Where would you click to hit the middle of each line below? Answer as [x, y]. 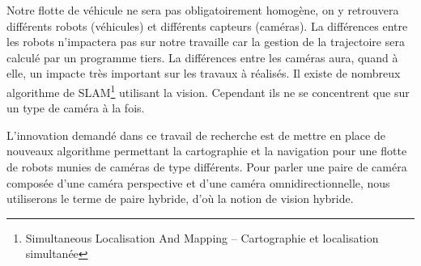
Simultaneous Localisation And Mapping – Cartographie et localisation [202, 237]
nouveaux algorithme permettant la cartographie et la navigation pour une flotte [207, 151]
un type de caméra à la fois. [76, 108]
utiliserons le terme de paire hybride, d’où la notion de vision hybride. [180, 198]
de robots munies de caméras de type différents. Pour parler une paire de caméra [207, 167]
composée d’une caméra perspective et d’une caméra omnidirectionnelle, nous [198, 182]
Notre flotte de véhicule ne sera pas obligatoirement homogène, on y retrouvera [203, 10]
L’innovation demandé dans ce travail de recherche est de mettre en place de [196, 135]
